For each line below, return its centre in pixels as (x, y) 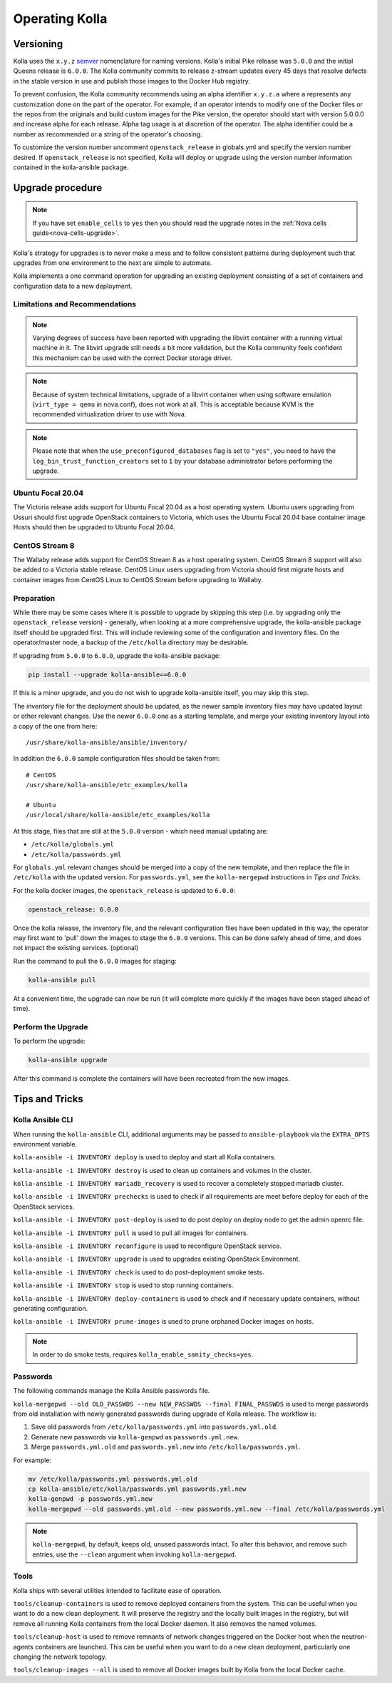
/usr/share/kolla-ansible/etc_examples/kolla (107, 785)
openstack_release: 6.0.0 (73, 909)
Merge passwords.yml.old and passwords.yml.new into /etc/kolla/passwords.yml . (166, 1447)
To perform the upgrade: (49, 1041)
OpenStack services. (44, 1207)
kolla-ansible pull (62, 980)
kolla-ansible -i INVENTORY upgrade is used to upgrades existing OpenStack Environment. (157, 1259)
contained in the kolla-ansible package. (71, 167)
